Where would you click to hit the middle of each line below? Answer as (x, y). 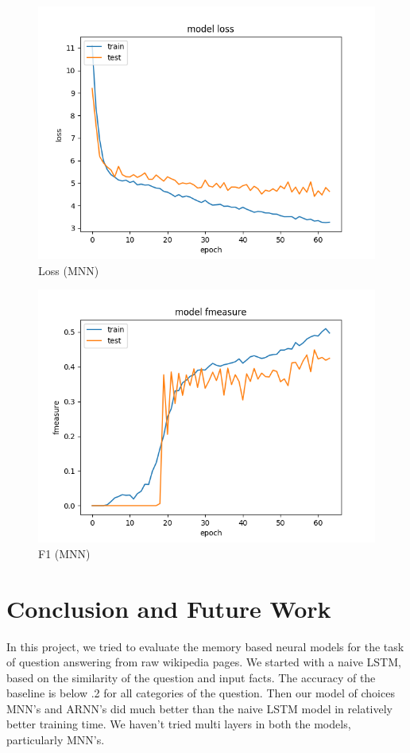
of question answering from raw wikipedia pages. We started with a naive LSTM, (204, 662)
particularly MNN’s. (56, 740)
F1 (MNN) (64, 553)
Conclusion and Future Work (169, 608)
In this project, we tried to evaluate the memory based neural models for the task (205, 646)
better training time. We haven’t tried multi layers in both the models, (179, 724)
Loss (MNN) (69, 270)
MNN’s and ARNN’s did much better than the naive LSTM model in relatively (199, 708)
